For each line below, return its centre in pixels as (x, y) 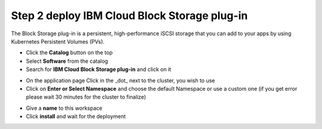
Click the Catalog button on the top (69, 53)
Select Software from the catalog (67, 61)
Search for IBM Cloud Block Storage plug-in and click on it (98, 69)
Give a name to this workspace (64, 108)
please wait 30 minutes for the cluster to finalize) (86, 97)
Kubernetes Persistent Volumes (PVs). (58, 41)
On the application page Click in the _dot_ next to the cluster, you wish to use (120, 80)
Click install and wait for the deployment (76, 116)
